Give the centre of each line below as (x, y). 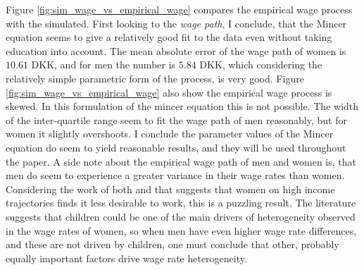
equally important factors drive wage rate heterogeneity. (126, 258)
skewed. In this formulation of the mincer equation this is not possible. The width (182, 106)
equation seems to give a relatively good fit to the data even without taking (169, 37)
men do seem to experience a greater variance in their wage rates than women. (175, 175)
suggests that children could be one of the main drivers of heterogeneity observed (181, 216)
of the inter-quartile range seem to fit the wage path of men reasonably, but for (176, 119)
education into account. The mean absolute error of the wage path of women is (176, 50)
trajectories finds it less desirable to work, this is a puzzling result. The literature (181, 203)
